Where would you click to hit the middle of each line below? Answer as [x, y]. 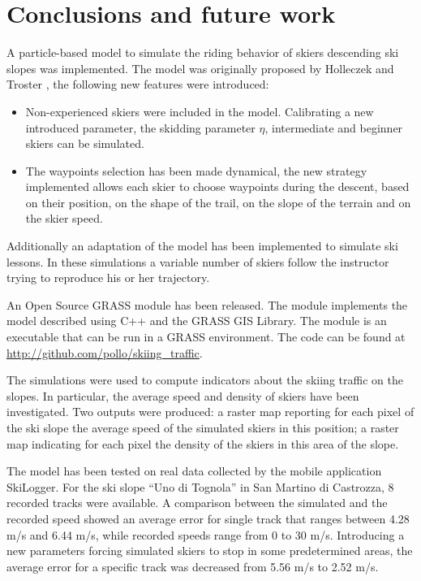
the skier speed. [64, 218]
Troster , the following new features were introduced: [138, 84]
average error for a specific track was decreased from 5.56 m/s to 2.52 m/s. [193, 566]
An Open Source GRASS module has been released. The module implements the [207, 304]
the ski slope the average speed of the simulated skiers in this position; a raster [203, 427]
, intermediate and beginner [334, 127]
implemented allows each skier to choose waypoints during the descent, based [217, 186]
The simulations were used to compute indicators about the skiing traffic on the [205, 380]
